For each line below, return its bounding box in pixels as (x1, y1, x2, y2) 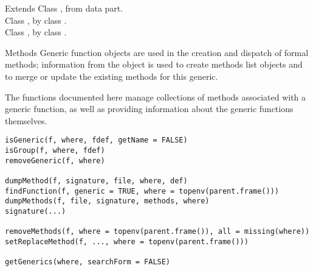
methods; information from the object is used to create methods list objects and (5, 58, 303, 71)
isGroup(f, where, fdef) (5, 146, 105, 155)
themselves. (5, 114, 47, 127)
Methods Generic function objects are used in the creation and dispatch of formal (5, 46, 309, 58)
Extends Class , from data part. (5, 2, 123, 14)
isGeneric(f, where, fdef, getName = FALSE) (5, 136, 188, 145)
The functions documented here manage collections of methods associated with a (5, 90, 306, 103)
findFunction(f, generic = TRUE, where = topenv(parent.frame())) (5, 186, 280, 195)
